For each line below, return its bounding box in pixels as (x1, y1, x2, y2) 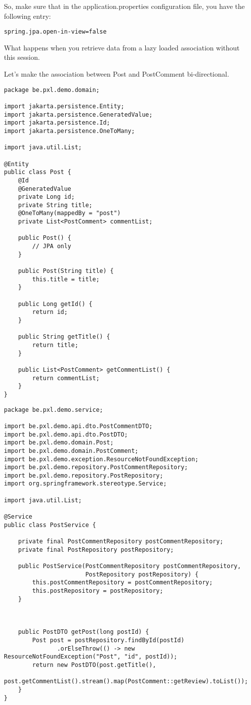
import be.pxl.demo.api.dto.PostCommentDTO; (4, 422, 153, 430)
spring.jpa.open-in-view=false (4, 28, 107, 36)
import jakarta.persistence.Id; (4, 119, 110, 127)
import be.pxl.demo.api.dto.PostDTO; (4, 431, 128, 438)
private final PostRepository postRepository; (18, 546, 174, 553)
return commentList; (32, 374, 100, 382)
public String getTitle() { (18, 333, 110, 341)
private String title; (18, 201, 92, 209)
